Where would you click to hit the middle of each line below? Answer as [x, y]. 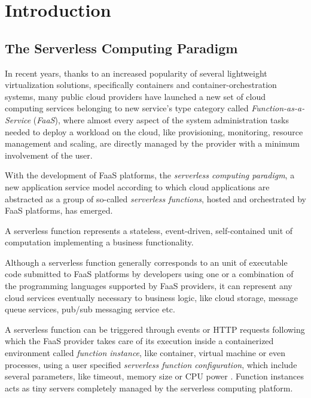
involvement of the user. [49, 155]
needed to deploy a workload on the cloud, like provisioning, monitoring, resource [154, 131]
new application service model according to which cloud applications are [137, 186]
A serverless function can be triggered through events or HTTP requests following [155, 329]
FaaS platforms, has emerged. [59, 210]
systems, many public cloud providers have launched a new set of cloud [135, 96]
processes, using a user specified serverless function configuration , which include [151, 364]
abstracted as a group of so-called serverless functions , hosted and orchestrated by [155, 198]
